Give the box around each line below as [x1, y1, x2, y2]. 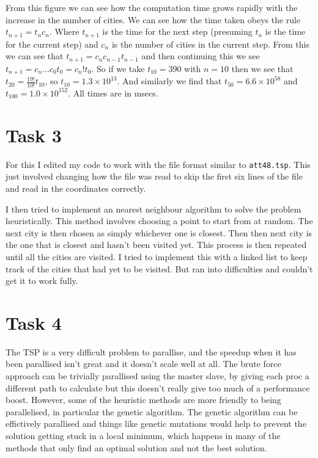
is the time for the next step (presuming [102, 25, 253, 38]
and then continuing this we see [141, 49, 260, 62]
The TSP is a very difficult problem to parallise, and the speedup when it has [6, 345, 297, 358]
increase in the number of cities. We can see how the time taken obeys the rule [6, 13, 301, 26]
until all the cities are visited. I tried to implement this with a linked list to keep [6, 250, 308, 263]
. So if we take [91, 62, 145, 75]
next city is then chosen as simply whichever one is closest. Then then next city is [6, 226, 312, 239]
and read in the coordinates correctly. [6, 181, 146, 194]
